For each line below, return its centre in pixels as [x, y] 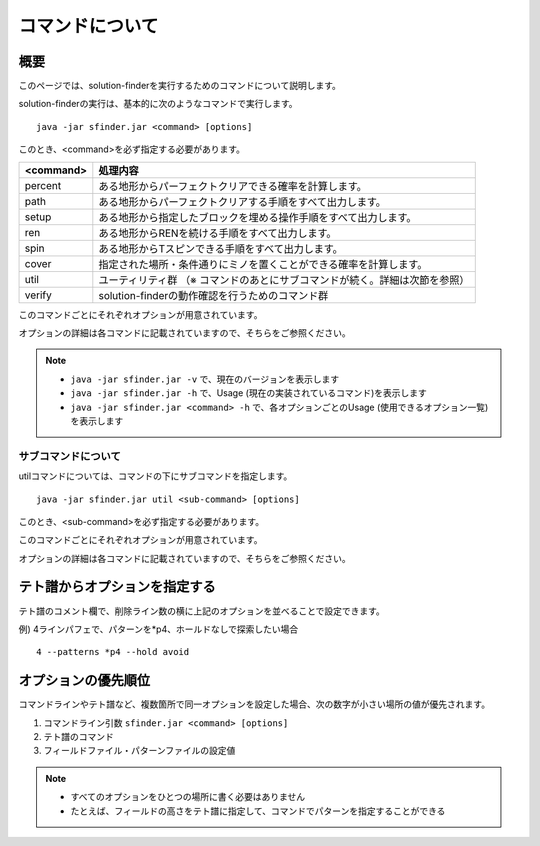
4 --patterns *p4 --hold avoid [113, 652]
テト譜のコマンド [78, 737]
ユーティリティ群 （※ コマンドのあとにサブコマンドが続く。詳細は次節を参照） [284, 280]
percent [43, 185]
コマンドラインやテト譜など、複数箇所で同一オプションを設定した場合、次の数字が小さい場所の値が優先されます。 [254, 704]
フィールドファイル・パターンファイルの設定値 [139, 751]
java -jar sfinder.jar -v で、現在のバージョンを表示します [205, 379]
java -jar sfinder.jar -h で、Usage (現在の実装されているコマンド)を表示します [248, 393]
